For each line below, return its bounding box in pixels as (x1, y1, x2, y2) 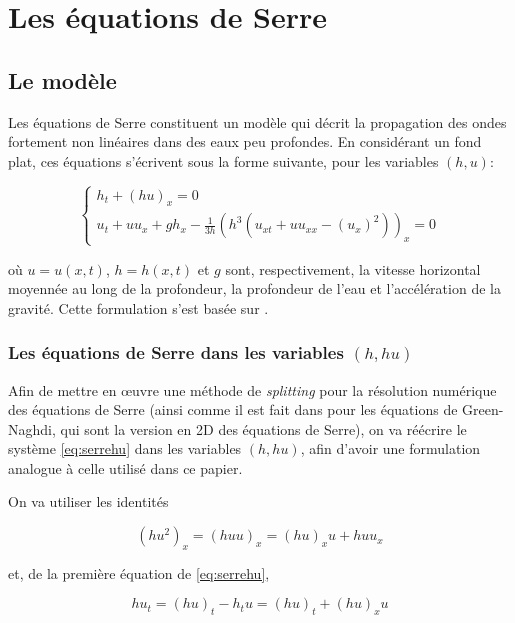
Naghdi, (8, 418, 56, 439)
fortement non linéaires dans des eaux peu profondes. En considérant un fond (8, 131, 482, 152)
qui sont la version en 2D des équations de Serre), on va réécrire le (60, 418, 467, 439)
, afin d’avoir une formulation (300, 438, 481, 459)
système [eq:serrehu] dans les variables (8, 438, 242, 459)
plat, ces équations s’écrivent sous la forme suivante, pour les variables (8, 150, 439, 171)
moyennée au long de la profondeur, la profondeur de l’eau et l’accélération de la (8, 278, 501, 299)
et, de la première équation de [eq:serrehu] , (8, 562, 270, 583)
